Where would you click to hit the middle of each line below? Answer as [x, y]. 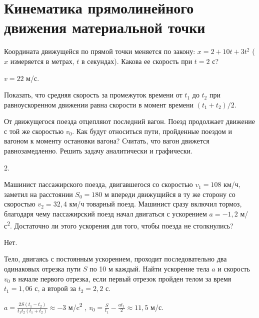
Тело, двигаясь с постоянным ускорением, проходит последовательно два [115, 259]
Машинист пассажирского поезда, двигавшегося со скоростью [98, 184]
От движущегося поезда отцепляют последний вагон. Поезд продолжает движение [129, 121]
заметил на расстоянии [38, 194]
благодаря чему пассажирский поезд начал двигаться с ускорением [105, 214]
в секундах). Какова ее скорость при [137, 61]
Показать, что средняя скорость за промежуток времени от [93, 95]
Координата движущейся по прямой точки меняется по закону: [100, 51]
